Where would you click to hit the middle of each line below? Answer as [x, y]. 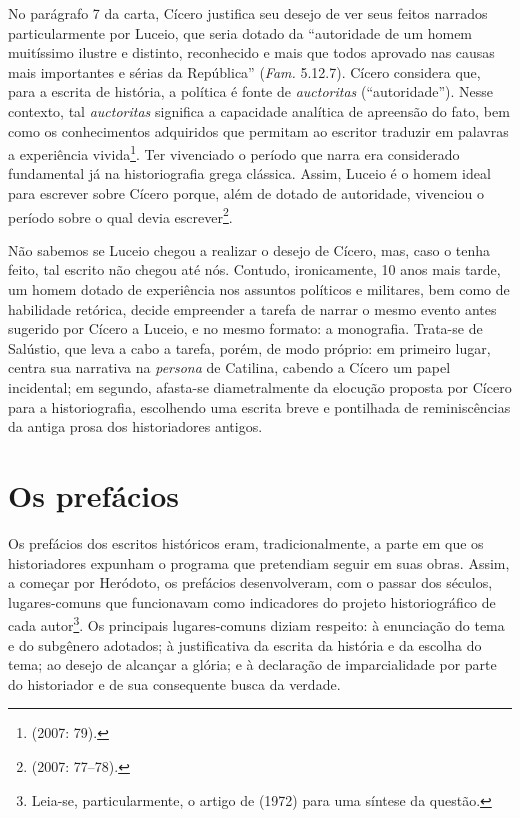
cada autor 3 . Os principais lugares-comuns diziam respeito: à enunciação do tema [256, 623]
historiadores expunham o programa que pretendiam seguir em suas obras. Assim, [259, 562]
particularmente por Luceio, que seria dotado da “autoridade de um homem [240, 32]
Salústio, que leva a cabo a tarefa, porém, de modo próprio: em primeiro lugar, [249, 347]
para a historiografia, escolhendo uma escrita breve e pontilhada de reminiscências [259, 406]
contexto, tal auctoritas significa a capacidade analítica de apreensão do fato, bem [259, 110]
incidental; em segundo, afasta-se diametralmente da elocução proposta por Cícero [260, 387]
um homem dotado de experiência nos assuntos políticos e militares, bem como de [259, 289]
